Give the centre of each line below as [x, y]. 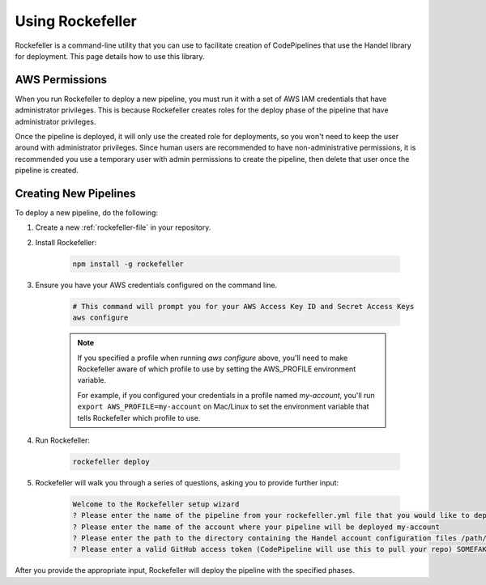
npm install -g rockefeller [128, 264]
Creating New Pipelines [76, 193]
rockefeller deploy [111, 462]
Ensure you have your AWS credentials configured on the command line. [156, 285]
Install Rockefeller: [66, 242]
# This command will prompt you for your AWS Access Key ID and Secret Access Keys [243, 306]
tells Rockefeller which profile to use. [139, 418]
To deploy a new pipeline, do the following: [86, 213]
